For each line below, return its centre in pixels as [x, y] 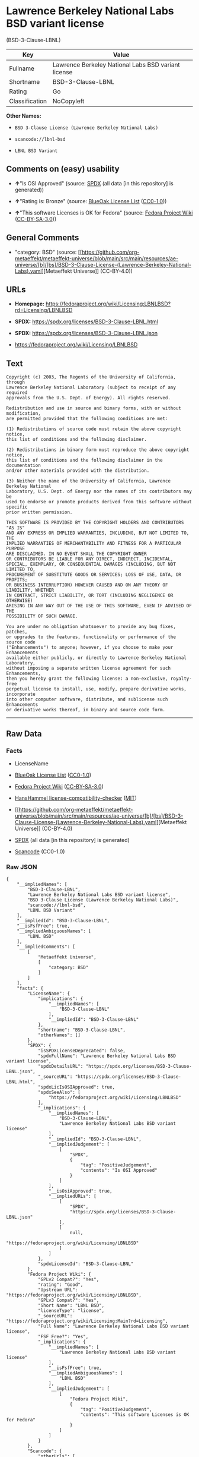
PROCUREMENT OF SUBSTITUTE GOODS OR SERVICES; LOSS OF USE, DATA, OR [94, 575]
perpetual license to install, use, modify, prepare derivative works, [96, 689]
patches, [17, 632]
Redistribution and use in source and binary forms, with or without [94, 408]
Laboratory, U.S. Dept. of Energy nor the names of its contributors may [99, 491]
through [16, 382]
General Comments [43, 238]
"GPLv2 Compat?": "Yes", [68, 1280]
